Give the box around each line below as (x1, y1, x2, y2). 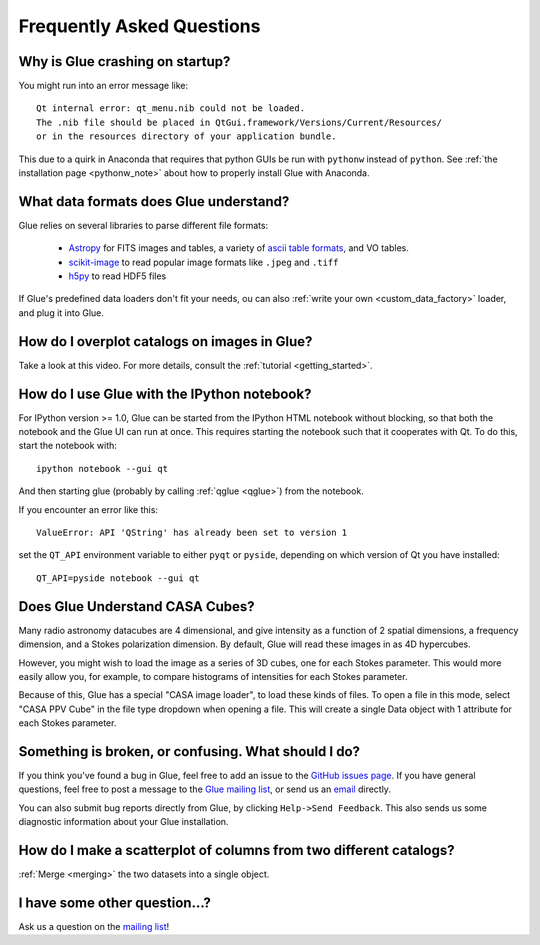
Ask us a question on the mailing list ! (18, 920, 170, 932)
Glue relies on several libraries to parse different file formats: (18, 219, 269, 231)
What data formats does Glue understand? (18, 193, 290, 210)
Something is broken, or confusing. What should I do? (18, 743, 360, 760)
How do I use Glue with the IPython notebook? (18, 385, 312, 402)
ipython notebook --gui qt (36, 463, 169, 474)
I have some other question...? (18, 894, 212, 911)
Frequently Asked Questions (18, 15, 261, 37)
